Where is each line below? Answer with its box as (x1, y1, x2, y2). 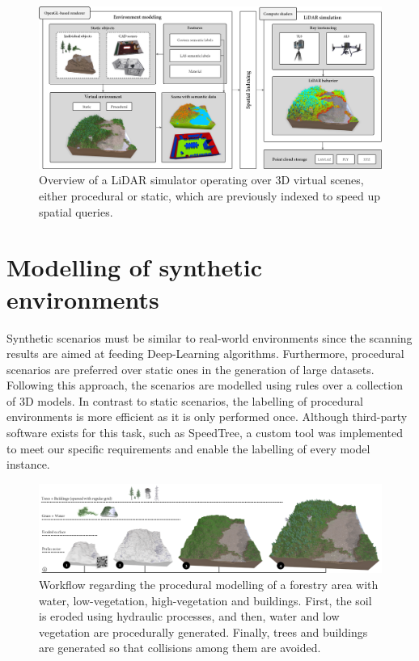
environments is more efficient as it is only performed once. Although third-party (6, 408, 408, 425)
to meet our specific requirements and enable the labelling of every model (6, 440, 370, 457)
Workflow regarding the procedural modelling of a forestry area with (39, 575, 379, 592)
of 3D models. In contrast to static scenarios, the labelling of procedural (6, 392, 363, 409)
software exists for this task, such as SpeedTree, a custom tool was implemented (6, 424, 403, 441)
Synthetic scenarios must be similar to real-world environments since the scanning (6, 329, 413, 346)
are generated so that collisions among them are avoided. (39, 639, 321, 656)
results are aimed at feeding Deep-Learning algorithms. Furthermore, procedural (6, 345, 404, 362)
